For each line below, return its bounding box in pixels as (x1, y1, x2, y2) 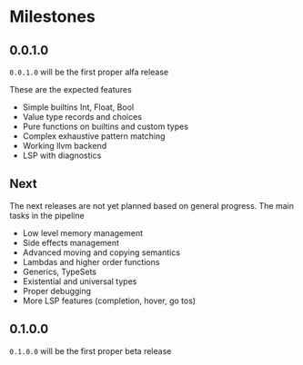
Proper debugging (22, 285, 92, 296)
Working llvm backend (22, 141, 107, 151)
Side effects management (22, 237, 120, 248)
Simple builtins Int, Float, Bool (22, 102, 135, 113)
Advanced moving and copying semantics (22, 247, 180, 258)
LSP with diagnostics (22, 150, 102, 161)
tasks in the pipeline (9, 210, 85, 221)
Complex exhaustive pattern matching (22, 131, 166, 142)
